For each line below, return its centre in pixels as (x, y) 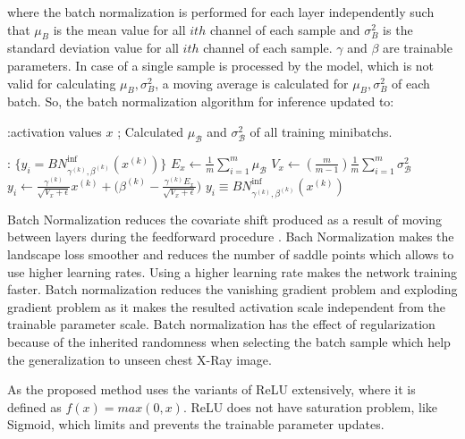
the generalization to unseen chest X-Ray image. (139, 359)
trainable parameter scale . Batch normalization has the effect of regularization (221, 324)
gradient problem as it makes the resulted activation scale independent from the (227, 306)
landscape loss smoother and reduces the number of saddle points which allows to (231, 254)
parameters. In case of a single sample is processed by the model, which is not (221, 65)
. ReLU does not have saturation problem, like (310, 406)
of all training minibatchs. (321, 131)
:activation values (55, 131)
